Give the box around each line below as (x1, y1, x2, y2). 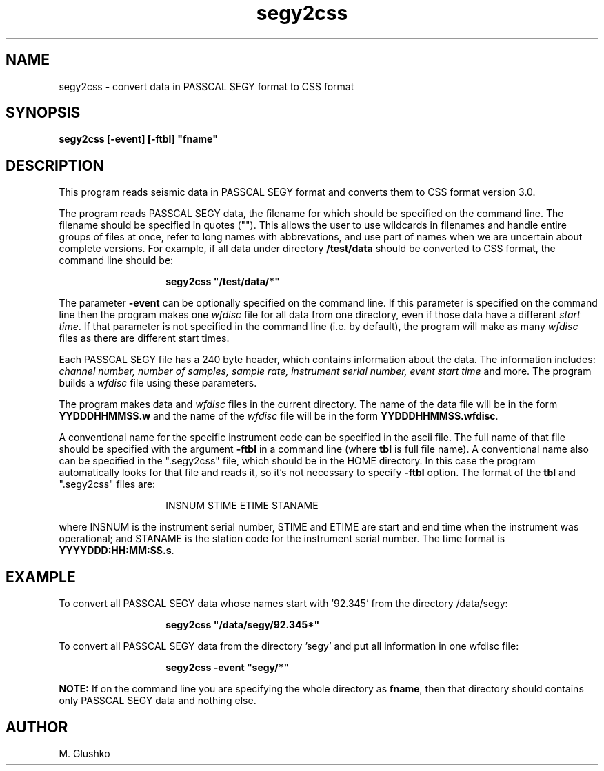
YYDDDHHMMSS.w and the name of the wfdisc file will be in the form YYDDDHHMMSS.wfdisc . (59, 410, 499, 422)
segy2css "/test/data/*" (165, 276, 280, 288)
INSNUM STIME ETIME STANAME (165, 500, 319, 512)
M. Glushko (59, 747, 110, 759)
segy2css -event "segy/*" (165, 661, 290, 674)
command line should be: (59, 254, 174, 267)
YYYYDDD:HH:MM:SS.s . (59, 544, 174, 557)
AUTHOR (6, 718, 68, 736)
